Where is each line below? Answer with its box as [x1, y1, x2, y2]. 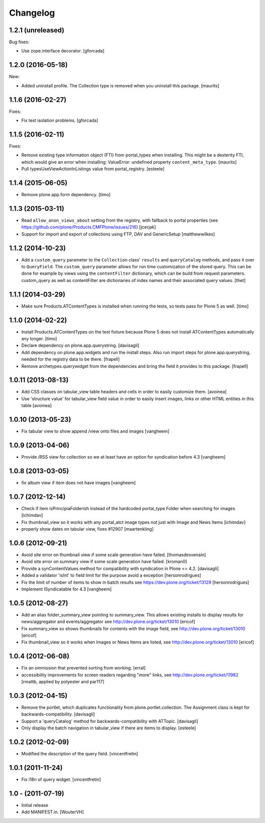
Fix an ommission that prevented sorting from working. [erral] [21, 665, 146, 671]
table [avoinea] [21, 403, 52, 409]
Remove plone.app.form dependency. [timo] [21, 192, 111, 198]
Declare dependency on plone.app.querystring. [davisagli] [21, 342, 139, 348]
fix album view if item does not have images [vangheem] [21, 480, 136, 486]
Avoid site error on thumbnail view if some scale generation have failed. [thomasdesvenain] [21, 552, 206, 558]
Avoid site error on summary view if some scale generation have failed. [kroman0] [21, 559, 187, 565]
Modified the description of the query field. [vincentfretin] [21, 751, 138, 757]
